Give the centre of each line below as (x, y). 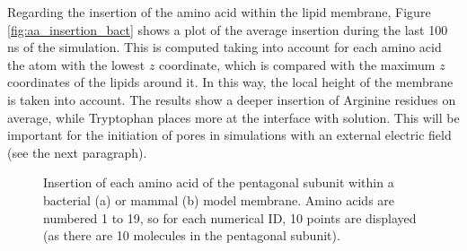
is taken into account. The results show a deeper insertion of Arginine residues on (232, 99)
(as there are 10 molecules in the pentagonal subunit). (192, 235)
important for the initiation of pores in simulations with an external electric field (229, 135)
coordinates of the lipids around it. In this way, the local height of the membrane (230, 82)
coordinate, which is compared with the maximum (297, 64)
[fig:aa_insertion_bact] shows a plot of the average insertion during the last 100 (228, 29)
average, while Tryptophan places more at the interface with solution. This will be (233, 117)
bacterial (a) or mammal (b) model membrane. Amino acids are (219, 199)
